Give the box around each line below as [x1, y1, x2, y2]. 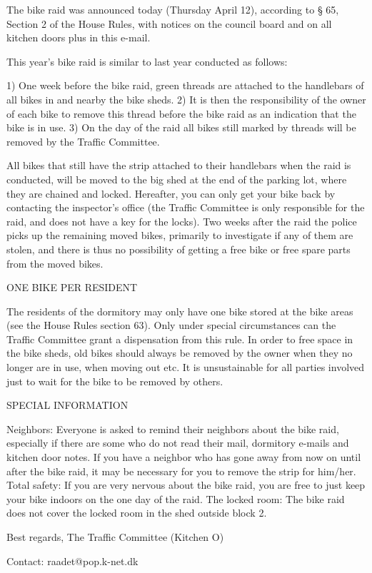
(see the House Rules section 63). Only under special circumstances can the [6, 318, 336, 333]
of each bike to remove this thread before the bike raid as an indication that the [6, 106, 356, 121]
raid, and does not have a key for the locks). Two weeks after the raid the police [6, 213, 357, 228]
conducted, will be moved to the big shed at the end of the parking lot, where [6, 171, 347, 186]
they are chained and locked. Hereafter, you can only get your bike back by [6, 186, 336, 201]
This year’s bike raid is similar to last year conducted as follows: [6, 54, 288, 69]
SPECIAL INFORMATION [6, 397, 129, 412]
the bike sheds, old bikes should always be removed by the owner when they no [6, 345, 353, 360]
